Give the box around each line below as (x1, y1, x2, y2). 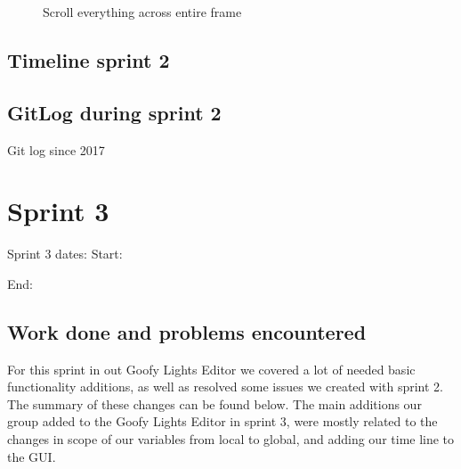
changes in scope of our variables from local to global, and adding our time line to (7, 430, 455, 448)
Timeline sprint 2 (7, 45, 170, 73)
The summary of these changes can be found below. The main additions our (7, 394, 422, 413)
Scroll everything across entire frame (43, 3, 242, 21)
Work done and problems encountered (7, 317, 367, 345)
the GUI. (7, 447, 56, 465)
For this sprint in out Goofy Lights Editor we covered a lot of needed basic (7, 359, 416, 378)
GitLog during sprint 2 (7, 98, 222, 126)
